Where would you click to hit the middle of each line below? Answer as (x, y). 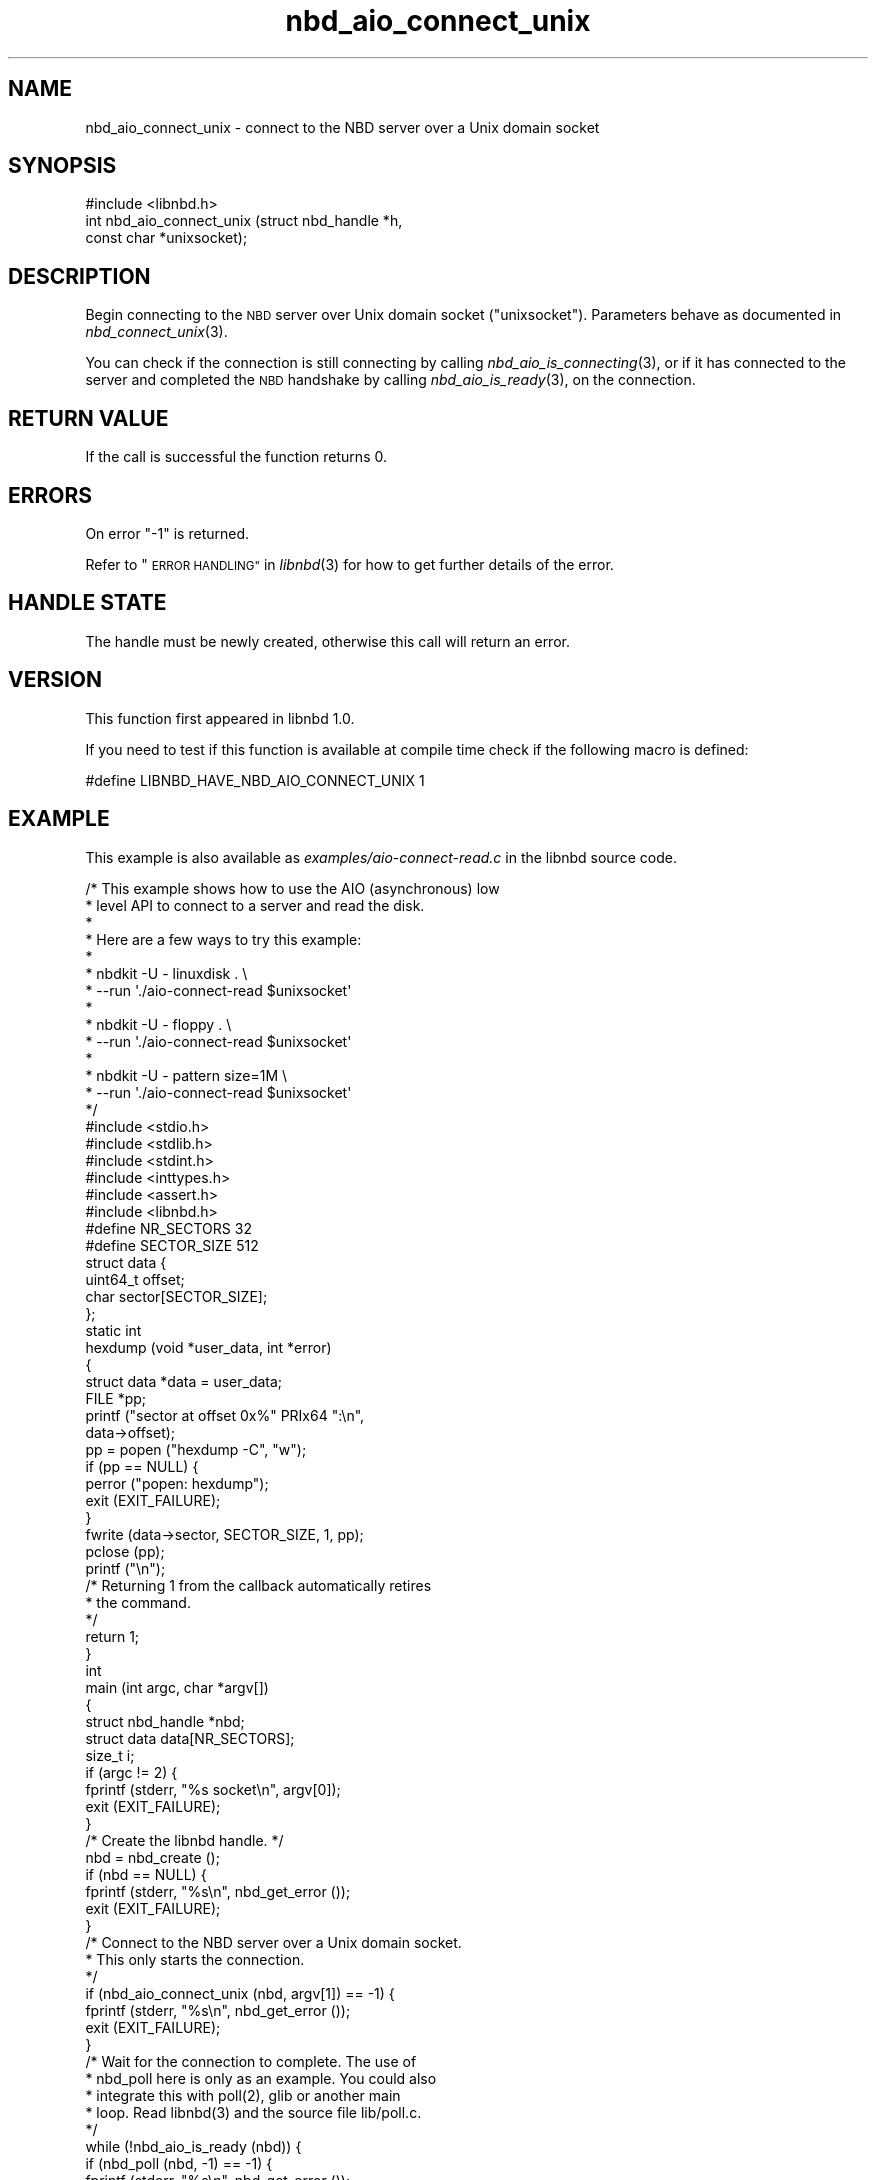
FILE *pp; (116, 1398)
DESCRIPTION (79, 276)
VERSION (55, 680)
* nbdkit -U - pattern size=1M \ (186, 1075)
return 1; (112, 1636)
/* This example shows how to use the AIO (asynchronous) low (292, 888)
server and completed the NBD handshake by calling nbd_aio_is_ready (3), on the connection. (390, 380)
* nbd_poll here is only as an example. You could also (261, 2078)
